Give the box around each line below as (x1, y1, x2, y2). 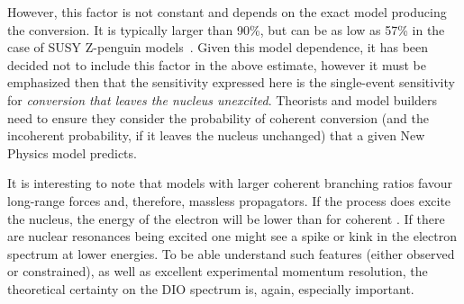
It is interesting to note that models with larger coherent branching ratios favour (7, 174, 453, 192)
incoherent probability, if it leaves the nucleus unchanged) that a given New (7, 126, 425, 145)
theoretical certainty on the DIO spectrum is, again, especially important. (7, 279, 414, 298)
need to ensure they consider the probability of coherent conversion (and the (7, 108, 429, 127)
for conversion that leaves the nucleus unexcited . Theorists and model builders (7, 90, 438, 109)
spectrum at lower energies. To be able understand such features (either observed (7, 244, 455, 263)
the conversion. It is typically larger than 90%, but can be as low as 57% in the (7, 20, 445, 39)
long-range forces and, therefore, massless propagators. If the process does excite (7, 191, 451, 210)
